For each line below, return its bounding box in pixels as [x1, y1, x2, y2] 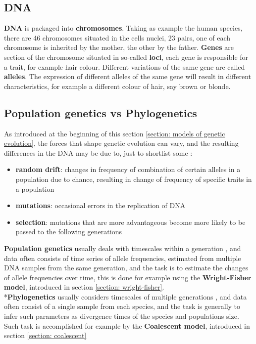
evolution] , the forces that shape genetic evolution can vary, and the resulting [4, 138, 239, 148]
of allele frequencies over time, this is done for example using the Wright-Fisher [4, 272, 252, 282]
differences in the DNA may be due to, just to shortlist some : [4, 147, 193, 158]
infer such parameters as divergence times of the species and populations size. [4, 311, 239, 321]
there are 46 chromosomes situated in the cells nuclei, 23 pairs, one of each [4, 32, 231, 43]
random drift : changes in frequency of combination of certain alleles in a [15, 164, 241, 174]
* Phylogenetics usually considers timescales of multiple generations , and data [4, 291, 247, 301]
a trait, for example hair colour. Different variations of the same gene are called [4, 61, 245, 72]
